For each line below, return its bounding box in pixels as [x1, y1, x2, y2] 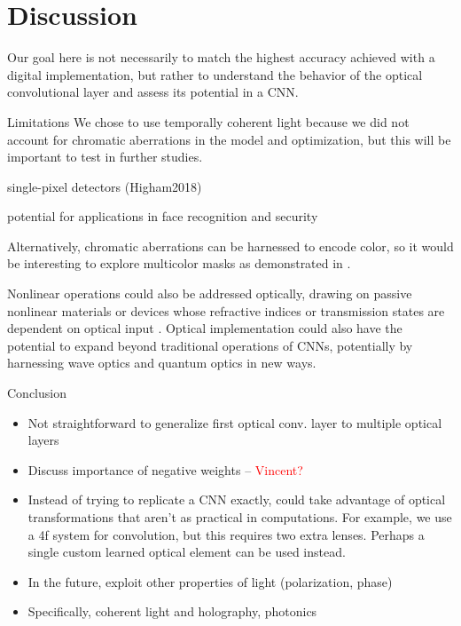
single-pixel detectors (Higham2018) [7, 177, 202, 195]
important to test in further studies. [7, 147, 203, 166]
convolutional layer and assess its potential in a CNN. [7, 83, 299, 101]
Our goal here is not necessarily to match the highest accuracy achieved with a [7, 48, 435, 67]
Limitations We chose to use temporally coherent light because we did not [7, 112, 410, 131]
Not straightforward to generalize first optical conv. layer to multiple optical [27, 413, 442, 432]
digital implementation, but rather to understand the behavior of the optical [7, 65, 423, 83]
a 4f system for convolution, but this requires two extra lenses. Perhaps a [27, 525, 425, 543]
